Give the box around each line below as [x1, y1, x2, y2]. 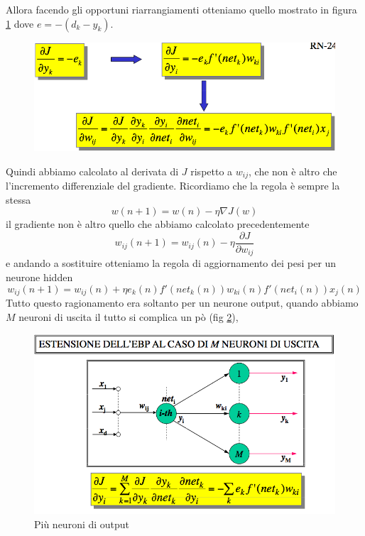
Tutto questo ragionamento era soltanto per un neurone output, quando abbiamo [6, 295, 359, 310]
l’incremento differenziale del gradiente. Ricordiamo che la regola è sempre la [6, 178, 340, 193]
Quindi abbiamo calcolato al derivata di [6, 163, 179, 178]
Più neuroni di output [34, 516, 130, 531]
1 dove [6, 16, 34, 31]
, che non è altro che [249, 163, 337, 178]
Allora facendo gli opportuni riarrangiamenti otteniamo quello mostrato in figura [6, 2, 357, 16]
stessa [6, 192, 31, 207]
